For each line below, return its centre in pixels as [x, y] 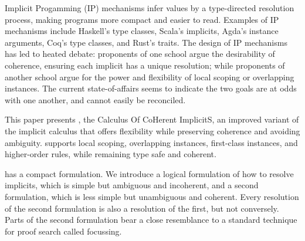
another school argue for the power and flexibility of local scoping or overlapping [150, 77]
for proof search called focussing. [63, 231]
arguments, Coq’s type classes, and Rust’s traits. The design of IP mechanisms [146, 42]
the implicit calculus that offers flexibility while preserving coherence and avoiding [152, 130]
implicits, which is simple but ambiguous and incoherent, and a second [132, 185]
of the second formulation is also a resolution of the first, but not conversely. [142, 208]
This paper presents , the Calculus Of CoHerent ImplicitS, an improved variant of [152, 119]
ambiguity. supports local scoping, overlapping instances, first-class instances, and [151, 142]
